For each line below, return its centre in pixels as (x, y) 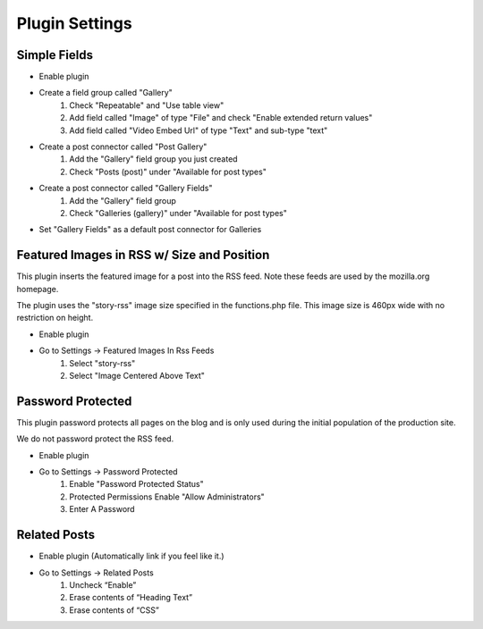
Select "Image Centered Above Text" (137, 376)
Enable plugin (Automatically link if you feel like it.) (131, 556)
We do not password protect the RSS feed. (95, 439)
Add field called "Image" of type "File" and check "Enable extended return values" (221, 118)
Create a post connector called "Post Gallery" (123, 147)
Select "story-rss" (102, 363)
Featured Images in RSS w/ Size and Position (143, 255)
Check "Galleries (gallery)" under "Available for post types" (178, 213)
